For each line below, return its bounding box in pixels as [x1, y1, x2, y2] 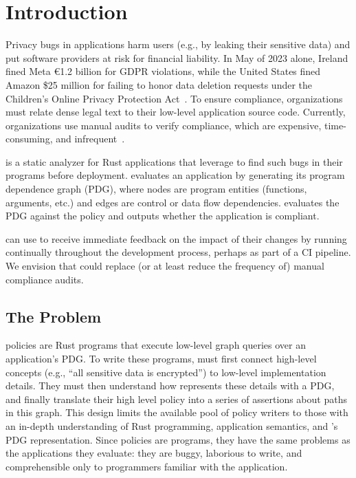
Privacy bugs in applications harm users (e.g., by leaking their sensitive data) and [5, 37, 351, 52]
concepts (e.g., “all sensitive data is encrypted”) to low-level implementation [5, 365, 326, 379]
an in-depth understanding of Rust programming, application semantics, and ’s [5, 418, 338, 433]
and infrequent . [56, 131, 125, 146]
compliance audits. [5, 272, 84, 286]
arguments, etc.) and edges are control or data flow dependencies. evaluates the [5, 195, 340, 209]
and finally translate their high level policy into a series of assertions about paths [5, 391, 347, 406]
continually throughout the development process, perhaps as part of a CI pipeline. [5, 245, 351, 259]
